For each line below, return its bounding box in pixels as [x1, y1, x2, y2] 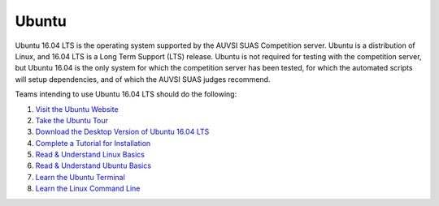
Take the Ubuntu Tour [35, 115, 109, 125]
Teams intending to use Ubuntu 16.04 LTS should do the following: [15, 89, 237, 99]
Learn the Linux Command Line [35, 183, 141, 194]
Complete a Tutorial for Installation [35, 138, 151, 148]
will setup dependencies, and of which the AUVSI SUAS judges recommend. [15, 74, 271, 84]
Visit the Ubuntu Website [35, 104, 119, 114]
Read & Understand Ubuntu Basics [35, 161, 152, 170]
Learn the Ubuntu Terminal [35, 172, 125, 182]
